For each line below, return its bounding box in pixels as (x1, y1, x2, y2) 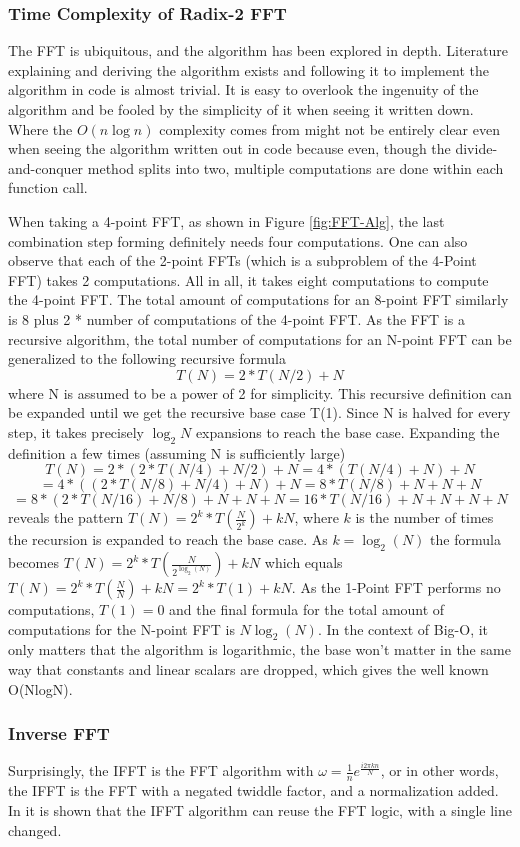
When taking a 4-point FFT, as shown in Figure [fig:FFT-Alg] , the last (8, 210, 445, 231)
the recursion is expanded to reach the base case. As (8, 529, 328, 550)
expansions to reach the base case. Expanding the (195, 421, 500, 442)
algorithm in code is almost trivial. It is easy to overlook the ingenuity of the (8, 79, 479, 100)
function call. (8, 177, 88, 198)
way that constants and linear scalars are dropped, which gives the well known (8, 659, 489, 680)
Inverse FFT (8, 721, 110, 746)
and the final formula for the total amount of (169, 599, 445, 620)
